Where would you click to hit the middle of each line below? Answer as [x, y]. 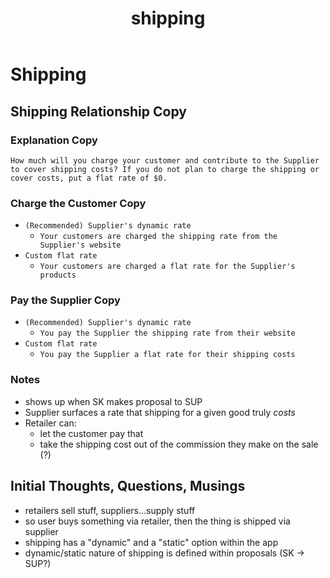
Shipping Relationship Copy [98, 111]
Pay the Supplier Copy [65, 300]
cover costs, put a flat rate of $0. [89, 178]
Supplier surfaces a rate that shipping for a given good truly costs [160, 412]
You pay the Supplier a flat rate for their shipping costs [167, 355]
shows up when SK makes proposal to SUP [113, 401]
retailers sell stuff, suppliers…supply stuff [110, 510]
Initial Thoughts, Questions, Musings [128, 486]
